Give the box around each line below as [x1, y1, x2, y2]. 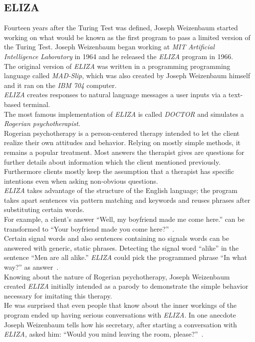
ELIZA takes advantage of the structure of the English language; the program [4, 185, 238, 195]
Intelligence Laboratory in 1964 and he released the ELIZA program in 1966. [4, 51, 233, 61]
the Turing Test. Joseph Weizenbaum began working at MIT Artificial [4, 42, 215, 52]
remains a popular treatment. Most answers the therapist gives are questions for [4, 147, 244, 157]
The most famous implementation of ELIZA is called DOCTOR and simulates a [4, 108, 244, 119]
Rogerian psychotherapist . [4, 118, 80, 128]
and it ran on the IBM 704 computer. [4, 80, 117, 90]
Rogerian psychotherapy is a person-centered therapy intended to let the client [4, 128, 240, 138]
